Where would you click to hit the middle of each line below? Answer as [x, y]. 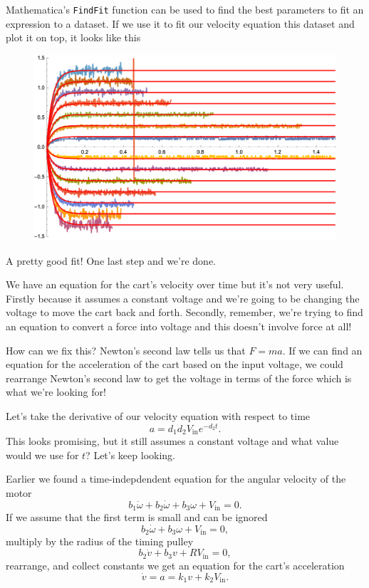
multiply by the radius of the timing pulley [100, 541]
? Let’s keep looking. [130, 455]
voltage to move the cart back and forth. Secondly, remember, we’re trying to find [184, 312]
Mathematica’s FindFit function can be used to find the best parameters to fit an [185, 9]
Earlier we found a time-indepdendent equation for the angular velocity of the [176, 479]
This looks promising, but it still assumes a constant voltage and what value [172, 441]
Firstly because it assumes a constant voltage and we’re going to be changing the [183, 298]
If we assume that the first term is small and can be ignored [137, 517]
